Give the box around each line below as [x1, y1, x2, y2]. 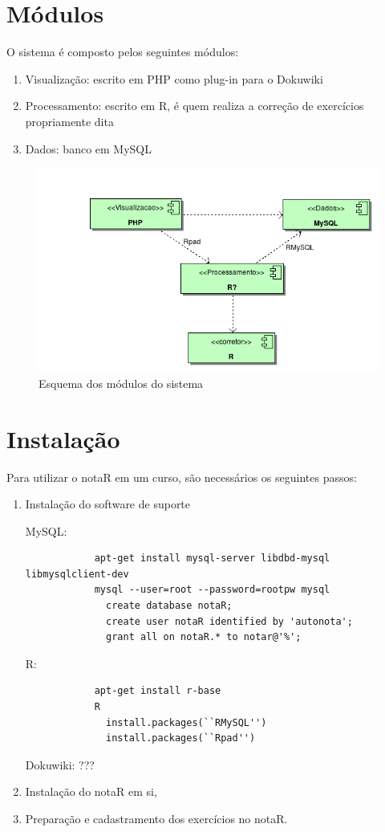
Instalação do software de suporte [25, 496, 191, 512]
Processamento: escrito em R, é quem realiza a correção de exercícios [25, 97, 364, 114]
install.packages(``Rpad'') [106, 732, 256, 744]
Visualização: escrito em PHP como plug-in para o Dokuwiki [25, 70, 323, 87]
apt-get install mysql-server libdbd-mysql [94, 553, 330, 565]
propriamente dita [25, 112, 114, 129]
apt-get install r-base [94, 685, 221, 697]
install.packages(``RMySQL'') [106, 716, 267, 728]
